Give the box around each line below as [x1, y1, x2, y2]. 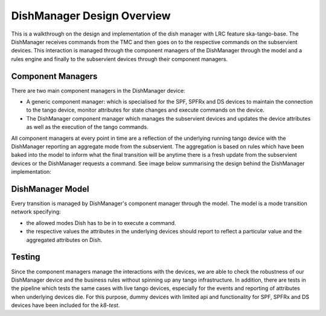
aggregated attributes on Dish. [26, 236, 103, 244]
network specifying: [11, 208, 61, 215]
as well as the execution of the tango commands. [26, 124, 149, 131]
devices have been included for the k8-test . [11, 302, 120, 309]
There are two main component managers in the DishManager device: [11, 87, 185, 94]
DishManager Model [11, 184, 89, 194]
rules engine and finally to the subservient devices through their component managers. [11, 55, 228, 63]
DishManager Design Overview [11, 9, 171, 22]
